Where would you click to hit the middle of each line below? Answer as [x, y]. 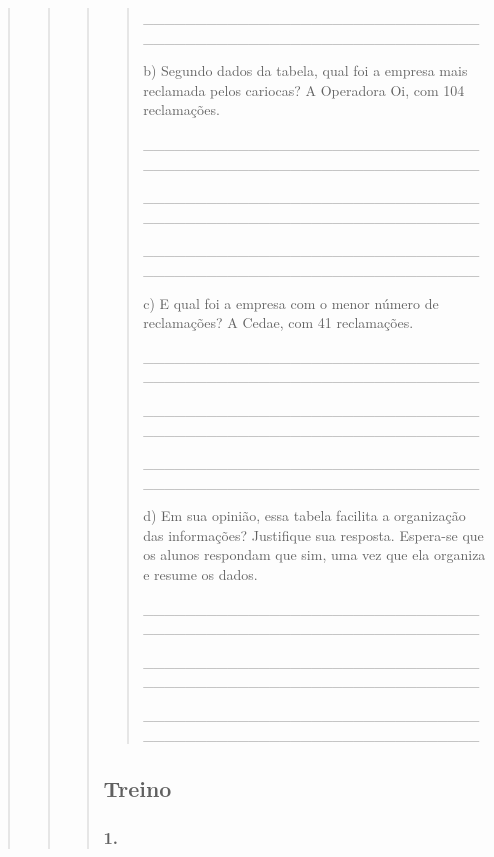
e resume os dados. [200, 574]
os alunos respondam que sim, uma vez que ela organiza [314, 554]
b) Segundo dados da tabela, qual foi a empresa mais [305, 70]
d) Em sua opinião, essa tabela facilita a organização [304, 515]
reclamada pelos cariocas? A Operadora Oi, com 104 [304, 89]
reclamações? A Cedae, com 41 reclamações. [278, 322]
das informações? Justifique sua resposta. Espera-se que [313, 534]
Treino [137, 787]
